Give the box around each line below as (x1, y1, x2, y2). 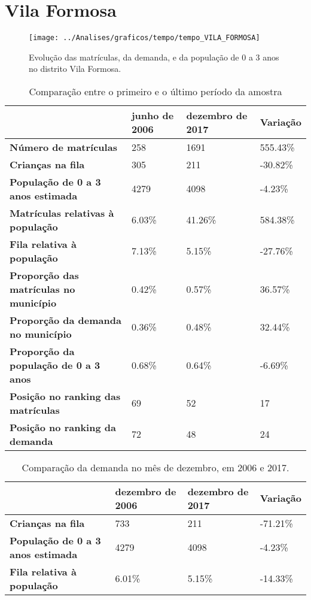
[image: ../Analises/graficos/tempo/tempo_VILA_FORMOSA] (29, 34, 260, 43)
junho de (131, 108, 174, 122)
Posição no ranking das (10, 389, 121, 403)
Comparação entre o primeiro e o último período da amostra (29, 84, 282, 98)
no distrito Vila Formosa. (29, 62, 121, 75)
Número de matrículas (10, 140, 117, 154)
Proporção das (10, 268, 79, 282)
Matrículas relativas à (10, 205, 114, 220)
